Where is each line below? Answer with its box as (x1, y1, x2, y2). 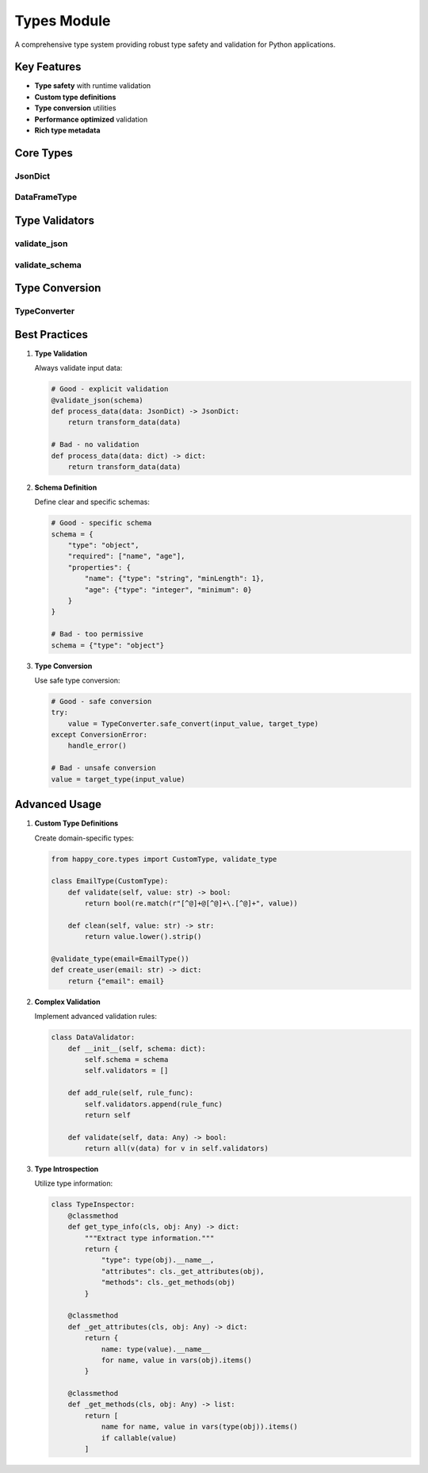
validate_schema (14, 259, 82, 270)
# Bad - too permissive (51, 629, 144, 639)
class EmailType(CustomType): (51, 877, 169, 886)
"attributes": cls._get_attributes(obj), (101, 1267, 265, 1275)
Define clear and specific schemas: (34, 497, 151, 507)
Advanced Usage (14, 798, 102, 811)
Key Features (14, 60, 82, 74)
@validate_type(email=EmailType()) (51, 955, 189, 963)
